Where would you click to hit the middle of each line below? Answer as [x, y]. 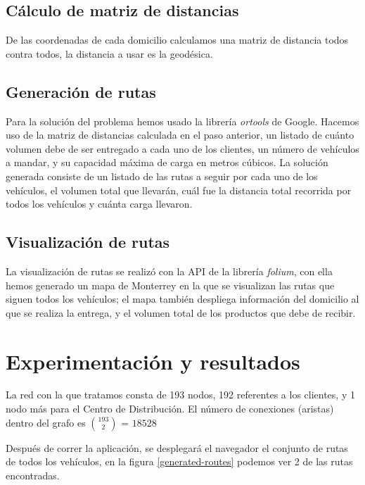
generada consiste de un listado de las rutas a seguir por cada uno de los [162, 176]
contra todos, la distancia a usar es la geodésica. [109, 53]
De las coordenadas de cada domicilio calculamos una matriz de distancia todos [177, 40]
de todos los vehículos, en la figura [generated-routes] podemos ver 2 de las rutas [179, 461]
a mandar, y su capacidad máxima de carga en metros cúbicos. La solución [167, 162]
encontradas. [33, 475]
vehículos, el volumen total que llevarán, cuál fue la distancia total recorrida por [179, 190]
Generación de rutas [81, 91]
